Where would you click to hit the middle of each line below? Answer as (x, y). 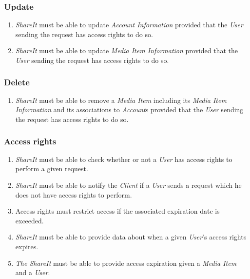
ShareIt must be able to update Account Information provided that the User (129, 25)
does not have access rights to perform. (74, 194)
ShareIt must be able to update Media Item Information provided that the (126, 50)
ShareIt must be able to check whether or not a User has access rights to (124, 159)
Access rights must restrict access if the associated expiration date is (117, 211)
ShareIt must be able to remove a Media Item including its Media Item (121, 100)
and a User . (33, 272)
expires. (27, 246)
